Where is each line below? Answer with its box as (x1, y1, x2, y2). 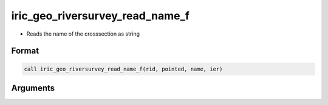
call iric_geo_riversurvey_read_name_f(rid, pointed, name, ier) (24, 65, 223, 72)
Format (11, 46, 39, 56)
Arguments (11, 83, 55, 93)
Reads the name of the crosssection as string (26, 30, 140, 37)
